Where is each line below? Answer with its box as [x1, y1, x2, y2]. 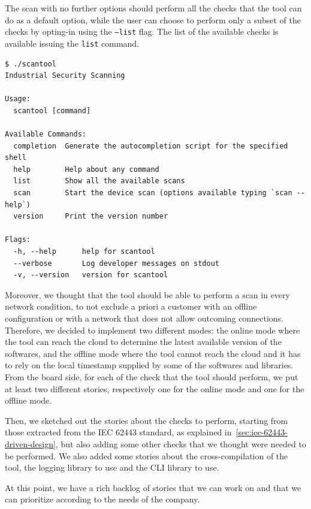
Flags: [5, 235, 31, 244]
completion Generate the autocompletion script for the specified [13, 141, 288, 150]
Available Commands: [5, 130, 87, 139]
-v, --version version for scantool [13, 271, 168, 280]
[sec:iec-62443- [235, 426, 288, 438]
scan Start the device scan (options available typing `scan [13, 189, 292, 198]
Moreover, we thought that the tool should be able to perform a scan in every [5, 288, 290, 301]
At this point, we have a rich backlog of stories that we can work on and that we [5, 481, 301, 493]
